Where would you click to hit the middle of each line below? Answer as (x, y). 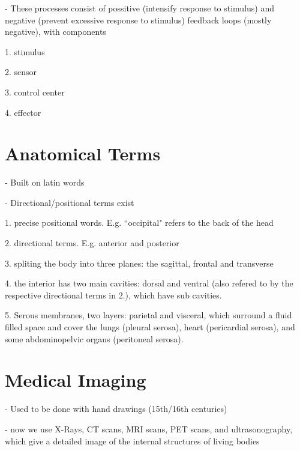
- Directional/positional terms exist (70, 202)
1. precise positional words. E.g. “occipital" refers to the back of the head (139, 222)
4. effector (23, 112)
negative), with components (55, 32)
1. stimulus (25, 51)
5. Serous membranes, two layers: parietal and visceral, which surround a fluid (148, 315)
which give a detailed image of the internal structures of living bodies (132, 440)
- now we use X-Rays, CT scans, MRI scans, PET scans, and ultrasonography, (149, 428)
